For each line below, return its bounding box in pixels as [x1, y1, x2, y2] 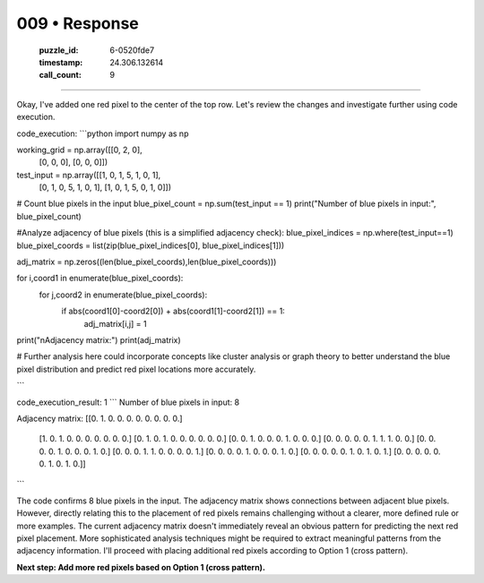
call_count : [39, 70, 82, 81]
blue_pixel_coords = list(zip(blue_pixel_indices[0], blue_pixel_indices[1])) [16, 240, 285, 251]
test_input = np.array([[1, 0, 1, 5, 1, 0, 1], [16, 169, 161, 180]
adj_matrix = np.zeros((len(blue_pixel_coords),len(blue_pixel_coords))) [16, 256, 277, 268]
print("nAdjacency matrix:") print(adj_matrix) [16, 334, 181, 345]
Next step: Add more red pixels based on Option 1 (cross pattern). [16, 562, 266, 572]
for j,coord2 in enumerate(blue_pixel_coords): [39, 289, 208, 300]
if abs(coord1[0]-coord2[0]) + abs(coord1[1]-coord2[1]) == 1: [61, 305, 286, 317]
